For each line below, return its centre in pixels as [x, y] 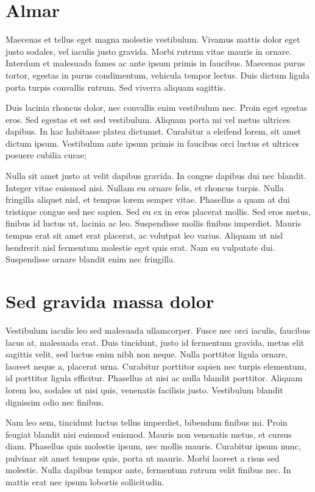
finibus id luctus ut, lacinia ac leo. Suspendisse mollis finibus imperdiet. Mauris [153, 223]
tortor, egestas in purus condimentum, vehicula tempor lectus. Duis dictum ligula [157, 75]
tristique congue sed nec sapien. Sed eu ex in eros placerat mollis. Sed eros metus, [158, 211]
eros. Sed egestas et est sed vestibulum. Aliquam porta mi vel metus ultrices [148, 119]
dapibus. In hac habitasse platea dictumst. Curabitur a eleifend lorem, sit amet [154, 131]
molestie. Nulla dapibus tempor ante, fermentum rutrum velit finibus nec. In [148, 470]
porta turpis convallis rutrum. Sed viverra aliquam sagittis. [116, 87]
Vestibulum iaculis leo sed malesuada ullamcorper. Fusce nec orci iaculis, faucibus [158, 330]
